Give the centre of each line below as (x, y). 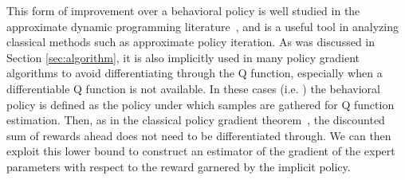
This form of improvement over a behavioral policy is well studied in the (183, 10)
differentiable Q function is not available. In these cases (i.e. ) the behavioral (193, 88)
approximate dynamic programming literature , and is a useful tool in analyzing (202, 26)
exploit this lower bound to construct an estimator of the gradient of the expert (201, 151)
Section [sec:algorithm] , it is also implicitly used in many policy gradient (183, 57)
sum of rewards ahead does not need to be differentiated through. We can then (199, 135)
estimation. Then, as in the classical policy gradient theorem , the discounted (196, 120)
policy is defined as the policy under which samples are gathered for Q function (201, 104)
